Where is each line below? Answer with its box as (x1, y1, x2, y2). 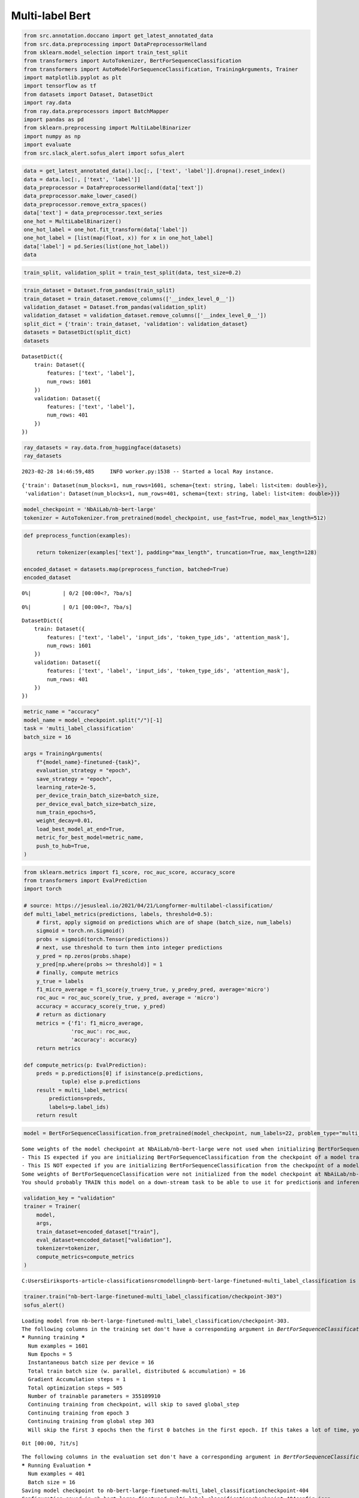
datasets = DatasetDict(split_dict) (23, 329, 132, 336)
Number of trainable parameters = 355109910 (28, 1393, 161, 1400)
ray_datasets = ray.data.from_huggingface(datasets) (23, 444, 182, 451)
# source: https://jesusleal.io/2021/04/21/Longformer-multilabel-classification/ (23, 902, 273, 909)
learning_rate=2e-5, (36, 784, 97, 790)
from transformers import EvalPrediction (23, 877, 147, 884)
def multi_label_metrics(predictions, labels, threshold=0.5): (23, 911, 214, 917)
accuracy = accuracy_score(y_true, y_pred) (36, 1002, 166, 1010)
